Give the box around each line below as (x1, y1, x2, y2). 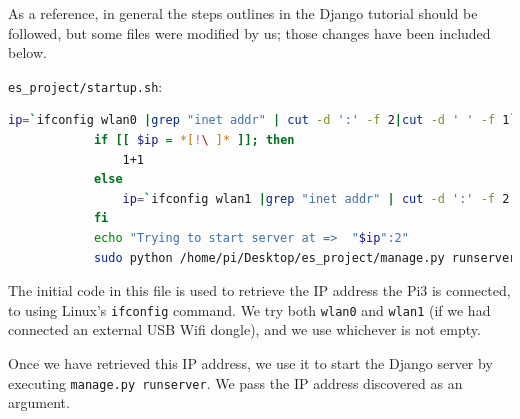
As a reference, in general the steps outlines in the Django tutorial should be (8, 3, 478, 23)
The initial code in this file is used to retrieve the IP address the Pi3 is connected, (8, 280, 511, 301)
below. (8, 42, 47, 63)
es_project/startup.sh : (8, 75, 163, 96)
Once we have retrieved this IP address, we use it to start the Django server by (8, 353, 493, 374)
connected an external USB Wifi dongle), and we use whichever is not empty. (8, 319, 481, 340)
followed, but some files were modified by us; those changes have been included (8, 22, 491, 43)
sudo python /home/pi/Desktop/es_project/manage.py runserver (93, 250, 517, 265)
